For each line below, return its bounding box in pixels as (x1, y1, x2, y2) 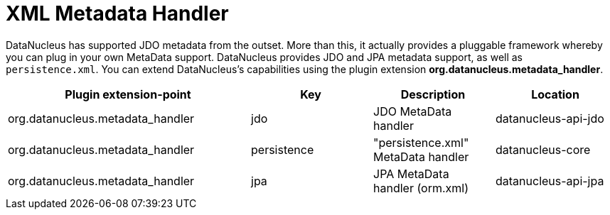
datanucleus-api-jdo (496, 111, 604, 126)
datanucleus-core (496, 142, 591, 157)
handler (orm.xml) (373, 180, 469, 195)
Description (400, 87, 466, 101)
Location (531, 87, 579, 101)
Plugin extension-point (65, 87, 191, 101)
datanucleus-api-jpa (496, 173, 604, 188)
